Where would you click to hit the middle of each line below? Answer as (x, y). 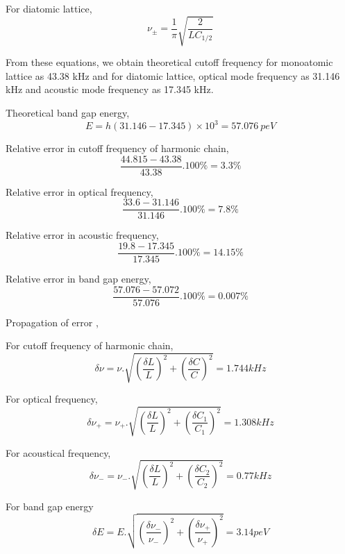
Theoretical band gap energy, (68, 112)
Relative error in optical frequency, (79, 191)
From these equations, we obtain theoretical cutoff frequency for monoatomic (169, 62)
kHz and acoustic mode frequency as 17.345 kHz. (110, 89)
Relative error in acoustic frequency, (82, 235)
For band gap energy (50, 506)
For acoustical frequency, (58, 452)
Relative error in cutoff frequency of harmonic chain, (117, 148)
